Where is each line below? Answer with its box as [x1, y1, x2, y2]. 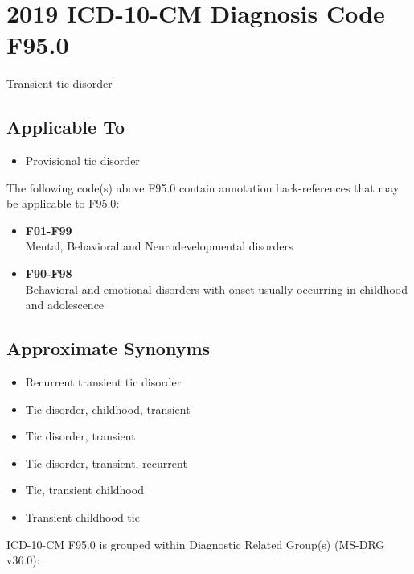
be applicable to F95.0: [6, 195, 120, 212]
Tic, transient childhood [25, 481, 144, 498]
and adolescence [25, 296, 105, 313]
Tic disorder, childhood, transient [25, 400, 191, 417]
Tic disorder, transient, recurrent [25, 454, 187, 471]
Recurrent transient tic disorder [25, 374, 182, 390]
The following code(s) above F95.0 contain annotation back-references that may [6, 179, 400, 196]
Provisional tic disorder [25, 152, 140, 169]
